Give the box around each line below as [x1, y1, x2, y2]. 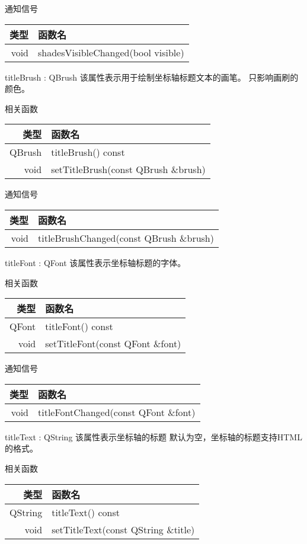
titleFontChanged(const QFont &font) [38, 405, 196, 419]
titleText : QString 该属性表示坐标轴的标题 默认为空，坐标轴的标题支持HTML [5, 430, 302, 443]
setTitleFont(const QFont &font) [45, 337, 181, 351]
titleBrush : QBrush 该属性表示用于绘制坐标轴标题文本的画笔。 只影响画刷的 [5, 71, 299, 83]
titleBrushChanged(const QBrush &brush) [38, 231, 214, 245]
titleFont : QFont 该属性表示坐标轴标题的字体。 [5, 256, 186, 268]
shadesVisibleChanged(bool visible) [38, 45, 184, 59]
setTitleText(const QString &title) [52, 522, 195, 536]
